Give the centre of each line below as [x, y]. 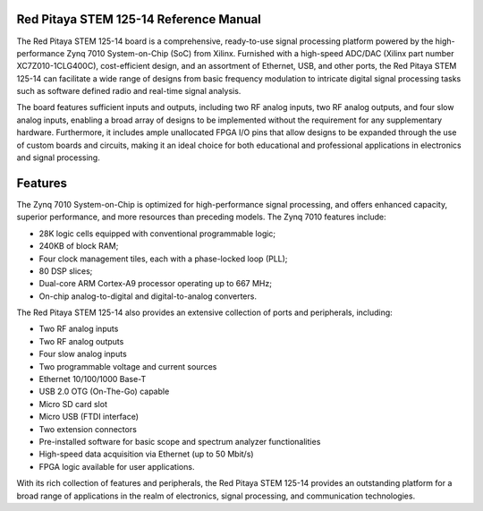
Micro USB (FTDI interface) [89, 417]
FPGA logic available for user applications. [117, 466]
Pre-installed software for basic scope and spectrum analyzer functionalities [180, 441]
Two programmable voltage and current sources [128, 366]
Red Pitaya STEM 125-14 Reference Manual [139, 19]
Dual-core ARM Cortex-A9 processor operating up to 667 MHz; [156, 284]
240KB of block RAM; [79, 246]
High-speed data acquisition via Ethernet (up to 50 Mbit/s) [146, 454]
